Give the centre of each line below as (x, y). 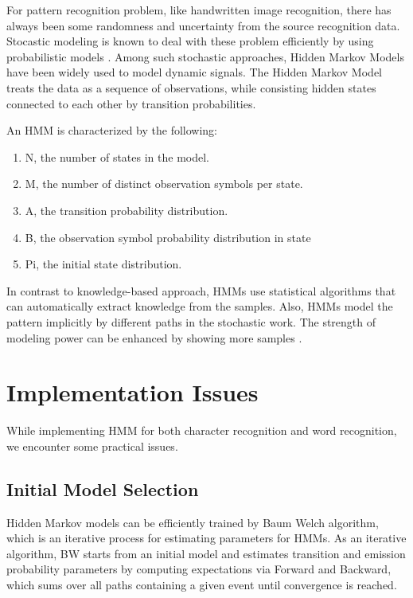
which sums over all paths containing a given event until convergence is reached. (202, 584)
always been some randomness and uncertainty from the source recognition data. (203, 25)
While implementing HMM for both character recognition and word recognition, (202, 430)
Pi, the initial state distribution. (103, 264)
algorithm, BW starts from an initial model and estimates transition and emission (206, 553)
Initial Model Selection (103, 489)
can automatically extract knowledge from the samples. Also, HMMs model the (200, 306)
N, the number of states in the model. (117, 156)
